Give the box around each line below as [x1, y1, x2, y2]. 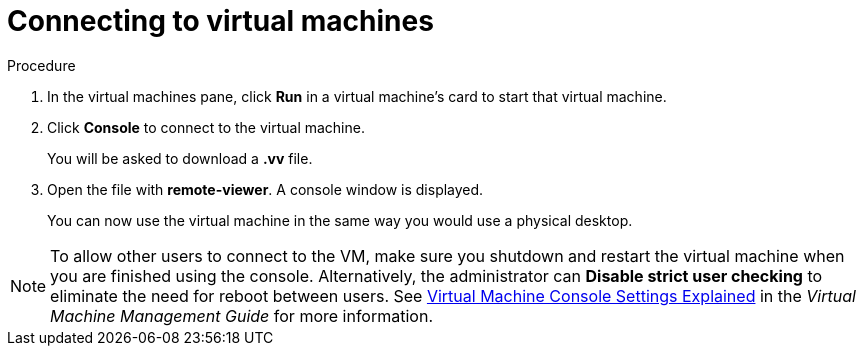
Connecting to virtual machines [7, 4, 434, 38]
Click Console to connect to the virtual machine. [47, 118, 365, 136]
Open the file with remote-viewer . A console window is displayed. [47, 180, 484, 198]
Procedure [7, 56, 76, 74]
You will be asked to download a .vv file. [47, 149, 313, 167]
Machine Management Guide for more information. [50, 305, 433, 326]
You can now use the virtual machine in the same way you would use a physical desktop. [47, 211, 633, 229]
